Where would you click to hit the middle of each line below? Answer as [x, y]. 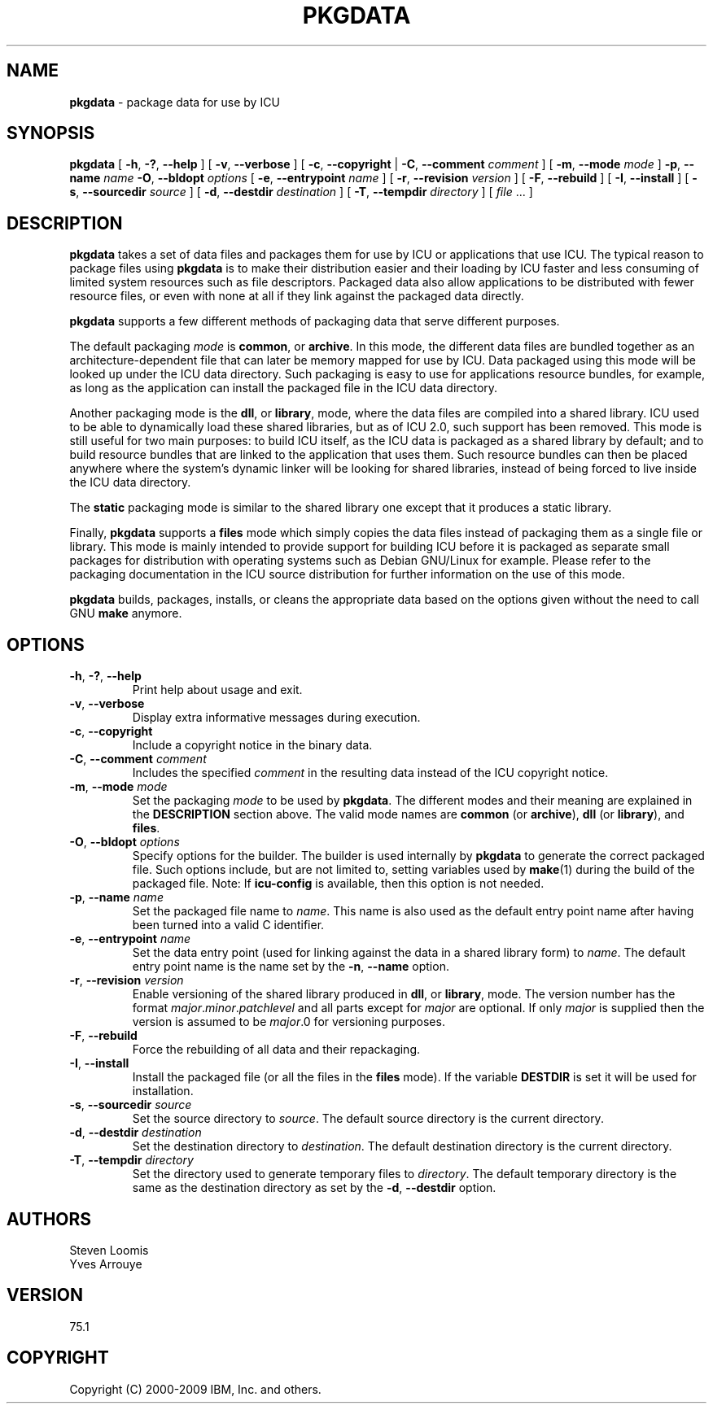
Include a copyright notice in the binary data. [252, 745]
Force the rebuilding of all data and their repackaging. [276, 1050]
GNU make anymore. [126, 613]
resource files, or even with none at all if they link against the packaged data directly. [297, 296]
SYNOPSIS [51, 133]
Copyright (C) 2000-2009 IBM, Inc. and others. [195, 1389]
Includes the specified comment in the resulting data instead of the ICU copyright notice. [370, 773]
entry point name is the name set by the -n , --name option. [291, 967]
